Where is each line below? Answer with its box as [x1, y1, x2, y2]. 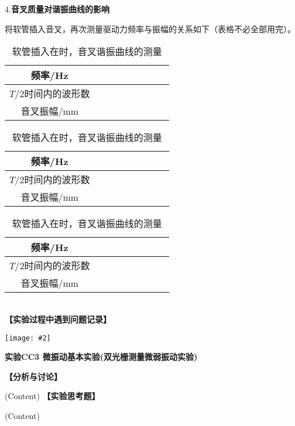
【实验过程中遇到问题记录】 [5, 312, 111, 325]
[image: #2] [5, 334, 51, 342]
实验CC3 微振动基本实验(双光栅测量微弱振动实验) [5, 351, 198, 363]
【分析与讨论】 [5, 370, 62, 382]
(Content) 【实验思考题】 [5, 390, 100, 402]
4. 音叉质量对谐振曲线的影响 [5, 3, 109, 15]
